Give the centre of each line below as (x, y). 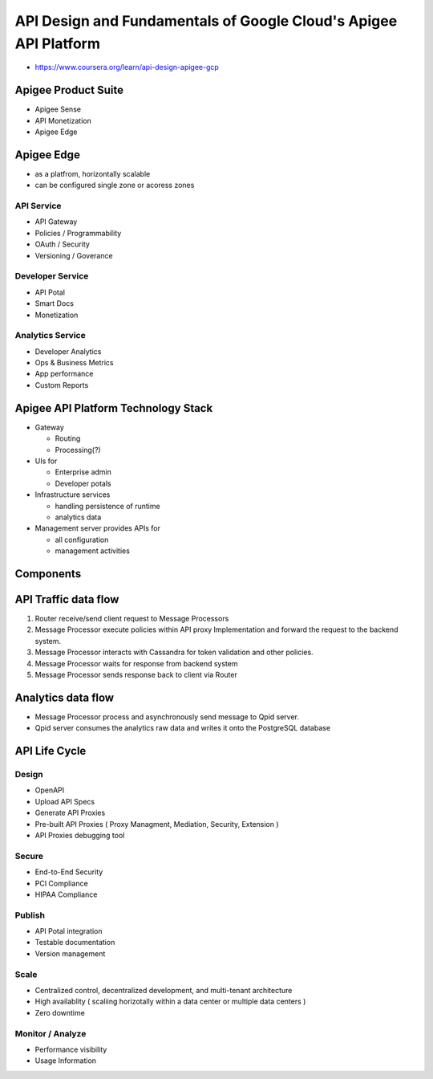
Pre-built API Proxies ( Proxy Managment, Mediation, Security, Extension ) (157, 824)
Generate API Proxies (70, 813)
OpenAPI (50, 790)
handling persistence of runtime (107, 506)
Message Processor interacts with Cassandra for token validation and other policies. (174, 652)
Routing (68, 438)
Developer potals (83, 483)
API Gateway (56, 222)
